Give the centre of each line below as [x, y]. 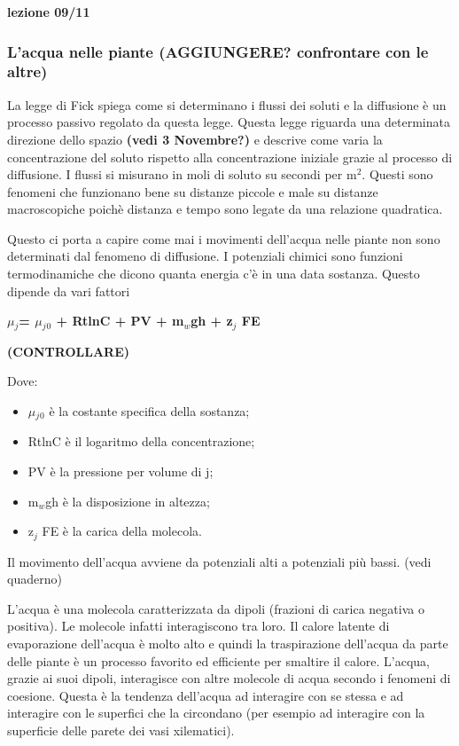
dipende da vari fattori [69, 291]
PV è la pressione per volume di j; [121, 471]
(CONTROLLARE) [68, 351]
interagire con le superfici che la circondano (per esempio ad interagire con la [216, 713]
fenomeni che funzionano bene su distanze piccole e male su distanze [193, 191]
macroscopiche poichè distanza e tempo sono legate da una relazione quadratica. [225, 209]
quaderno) [35, 579]
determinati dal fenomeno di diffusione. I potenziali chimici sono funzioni [205, 256]
